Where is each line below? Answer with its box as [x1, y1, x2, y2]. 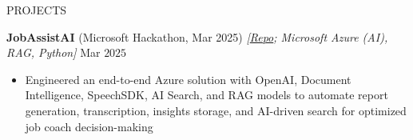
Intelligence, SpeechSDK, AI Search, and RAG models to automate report [25, 86, 388, 103]
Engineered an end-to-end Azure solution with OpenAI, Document [25, 70, 351, 87]
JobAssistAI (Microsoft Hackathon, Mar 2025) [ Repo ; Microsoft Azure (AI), [6, 28, 388, 45]
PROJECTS [6, 2, 67, 18]
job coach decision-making [25, 118, 153, 134]
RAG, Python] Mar [6, 44, 101, 61]
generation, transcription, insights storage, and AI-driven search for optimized [25, 102, 407, 118]
